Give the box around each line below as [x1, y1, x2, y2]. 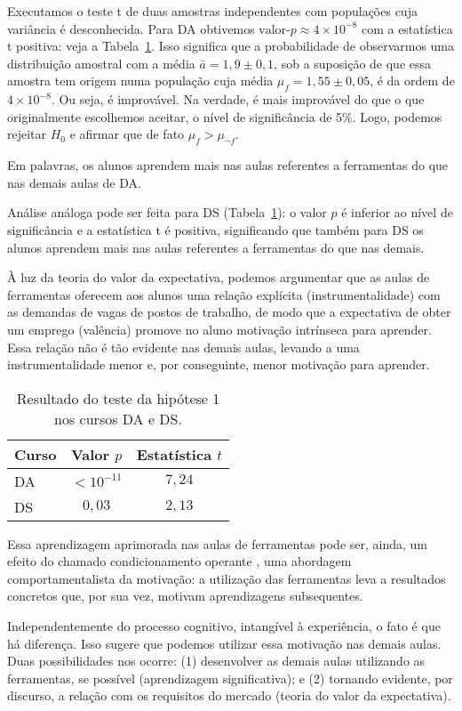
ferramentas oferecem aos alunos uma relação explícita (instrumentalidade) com [7, 285, 441, 303]
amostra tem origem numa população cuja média [7, 71, 274, 90]
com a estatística [361, 19, 453, 37]
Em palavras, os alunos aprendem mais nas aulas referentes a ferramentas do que [7, 156, 449, 174]
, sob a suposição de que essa [274, 53, 432, 72]
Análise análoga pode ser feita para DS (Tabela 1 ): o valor [7, 203, 327, 222]
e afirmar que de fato [69, 125, 185, 143]
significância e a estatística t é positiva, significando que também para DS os [7, 220, 424, 238]
